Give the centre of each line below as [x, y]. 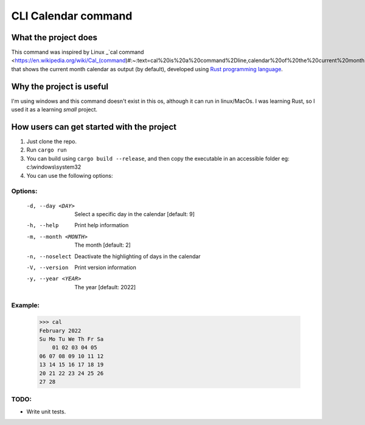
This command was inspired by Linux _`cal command [78, 52]
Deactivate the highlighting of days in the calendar [137, 256]
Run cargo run [47, 150]
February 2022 [60, 331]
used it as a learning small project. [54, 110]
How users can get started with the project [94, 127]
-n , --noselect [49, 256]
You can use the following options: [70, 175]
